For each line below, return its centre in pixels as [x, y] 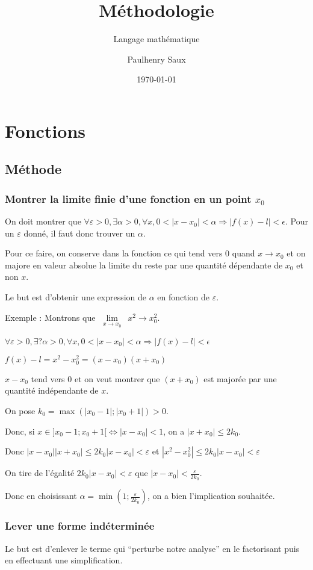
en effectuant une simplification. [64, 560]
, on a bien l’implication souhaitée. [211, 496]
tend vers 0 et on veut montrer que [95, 378]
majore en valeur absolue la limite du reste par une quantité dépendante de [144, 265]
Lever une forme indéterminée [80, 526]
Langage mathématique [156, 39]
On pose [20, 410]
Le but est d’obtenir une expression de [76, 297]
